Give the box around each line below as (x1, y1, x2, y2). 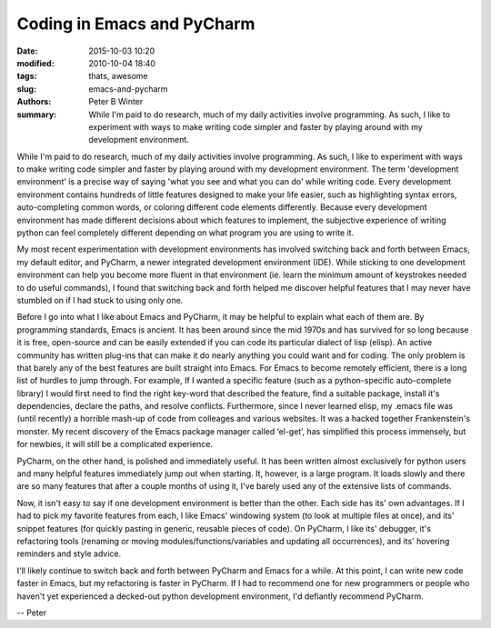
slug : (16, 83, 36, 95)
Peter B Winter (88, 96, 144, 107)
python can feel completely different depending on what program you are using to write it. (16, 227, 355, 238)
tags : (16, 71, 37, 82)
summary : (16, 109, 57, 120)
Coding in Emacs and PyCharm (16, 14, 256, 34)
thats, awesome (88, 71, 148, 82)
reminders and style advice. (16, 548, 122, 559)
